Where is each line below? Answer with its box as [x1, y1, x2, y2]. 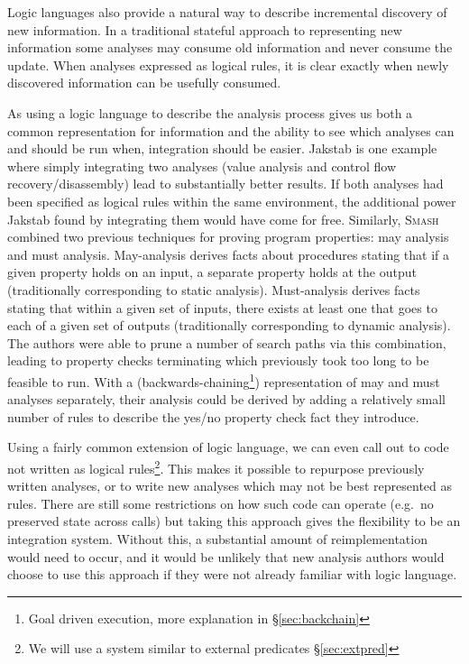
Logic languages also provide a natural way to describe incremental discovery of [7, 3, 447, 21]
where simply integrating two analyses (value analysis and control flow [7, 156, 396, 175]
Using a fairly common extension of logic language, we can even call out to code [7, 438, 449, 456]
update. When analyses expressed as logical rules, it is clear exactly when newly [7, 55, 449, 74]
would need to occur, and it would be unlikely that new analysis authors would [7, 547, 445, 566]
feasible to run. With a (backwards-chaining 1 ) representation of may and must [7, 369, 440, 391]
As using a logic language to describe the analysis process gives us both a [7, 103, 413, 122]
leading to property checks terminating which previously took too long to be [7, 351, 429, 370]
